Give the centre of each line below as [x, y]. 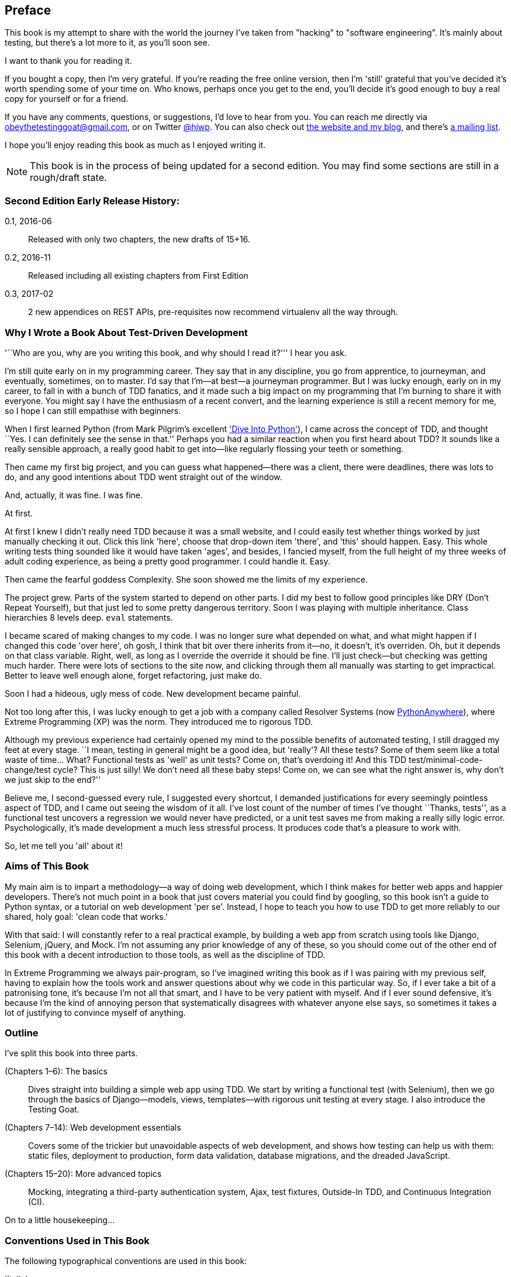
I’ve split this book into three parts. [71, 1053]
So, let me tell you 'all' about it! [64, 845]
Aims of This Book [47, 866]
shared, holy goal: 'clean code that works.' [86, 916]
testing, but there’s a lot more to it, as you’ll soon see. [107, 43]
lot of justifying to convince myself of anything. [95, 1012]
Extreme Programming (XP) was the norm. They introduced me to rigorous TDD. [159, 721]
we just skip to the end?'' [53, 779]
